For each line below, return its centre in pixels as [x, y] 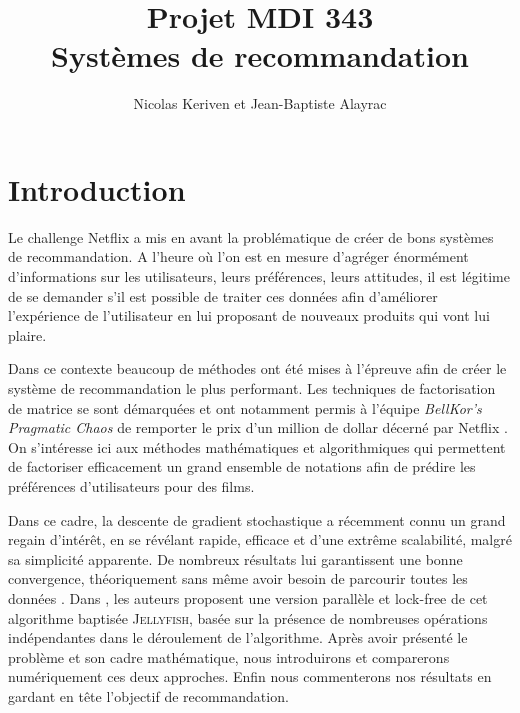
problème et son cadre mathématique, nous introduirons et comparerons [229, 656]
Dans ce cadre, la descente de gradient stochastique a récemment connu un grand [257, 519]
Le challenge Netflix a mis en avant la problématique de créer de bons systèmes [251, 236]
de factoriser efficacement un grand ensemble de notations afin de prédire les [242, 466]
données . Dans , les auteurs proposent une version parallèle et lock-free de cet [248, 597]
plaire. [27, 334]
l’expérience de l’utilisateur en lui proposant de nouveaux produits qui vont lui [249, 315]
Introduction [97, 188]
